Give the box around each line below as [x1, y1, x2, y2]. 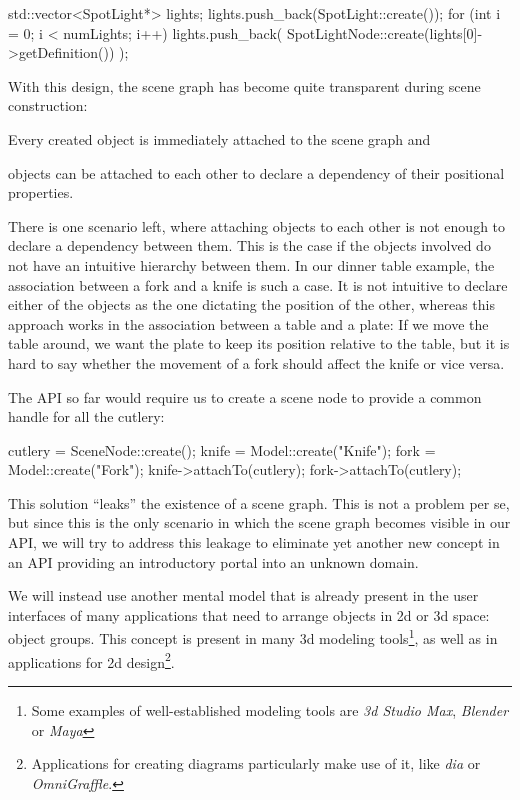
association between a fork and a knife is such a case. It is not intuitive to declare [8, 274, 508, 295]
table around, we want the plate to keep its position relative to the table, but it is [8, 333, 510, 354]
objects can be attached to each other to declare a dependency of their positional [8, 162, 505, 183]
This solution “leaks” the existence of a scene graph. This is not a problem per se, [8, 492, 510, 513]
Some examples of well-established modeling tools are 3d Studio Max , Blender [31, 699, 509, 720]
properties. [8, 182, 74, 203]
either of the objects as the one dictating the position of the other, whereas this [8, 294, 495, 315]
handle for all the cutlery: [8, 406, 165, 427]
